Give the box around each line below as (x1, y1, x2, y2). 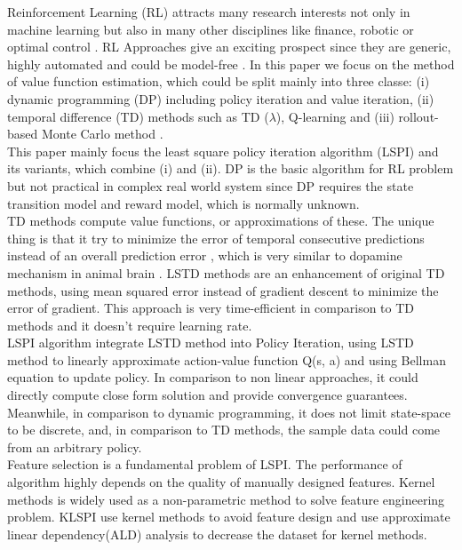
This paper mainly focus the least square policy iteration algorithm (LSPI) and (7, 141, 439, 160)
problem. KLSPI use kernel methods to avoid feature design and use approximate (7, 507, 450, 526)
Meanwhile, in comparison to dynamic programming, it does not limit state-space (7, 403, 450, 421)
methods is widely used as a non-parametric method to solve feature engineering (7, 490, 445, 508)
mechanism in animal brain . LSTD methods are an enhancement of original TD (7, 263, 445, 282)
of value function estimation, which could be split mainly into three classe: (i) (7, 72, 430, 91)
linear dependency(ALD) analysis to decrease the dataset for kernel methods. (7, 524, 427, 543)
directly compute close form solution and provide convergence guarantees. (7, 386, 408, 404)
